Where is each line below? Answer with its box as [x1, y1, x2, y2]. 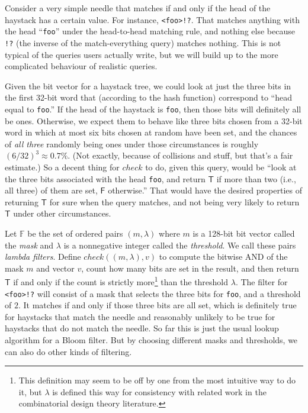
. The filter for [235, 276, 288, 288]
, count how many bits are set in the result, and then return [81, 262, 299, 274]
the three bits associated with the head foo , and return [5, 172, 206, 185]
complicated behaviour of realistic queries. [5, 60, 158, 72]
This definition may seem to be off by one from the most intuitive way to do [18, 374, 296, 386]
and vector [36, 262, 75, 274]
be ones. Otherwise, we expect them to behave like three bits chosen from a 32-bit [5, 114, 303, 127]
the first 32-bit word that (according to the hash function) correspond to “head [5, 91, 293, 104]
